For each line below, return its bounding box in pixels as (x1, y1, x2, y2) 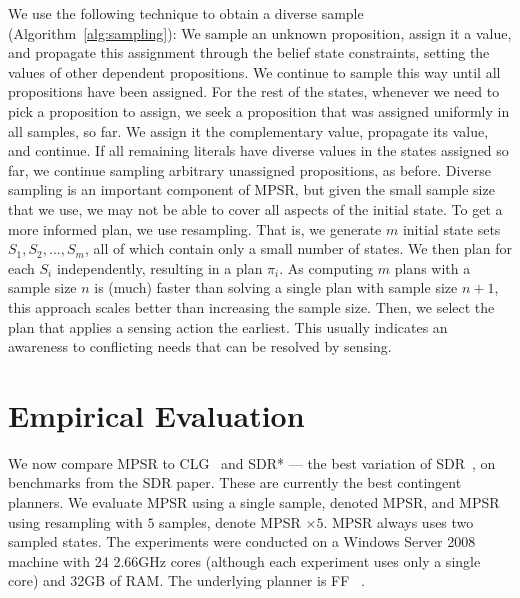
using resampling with (8, 511, 143, 532)
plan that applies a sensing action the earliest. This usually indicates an (8, 316, 448, 337)
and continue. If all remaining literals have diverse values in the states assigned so (8, 140, 509, 161)
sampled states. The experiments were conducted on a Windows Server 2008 (8, 531, 476, 552)
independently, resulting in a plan (56, 257, 263, 278)
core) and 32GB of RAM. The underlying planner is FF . (8, 570, 365, 591)
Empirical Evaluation (8, 394, 305, 435)
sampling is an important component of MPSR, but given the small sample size (8, 179, 495, 200)
